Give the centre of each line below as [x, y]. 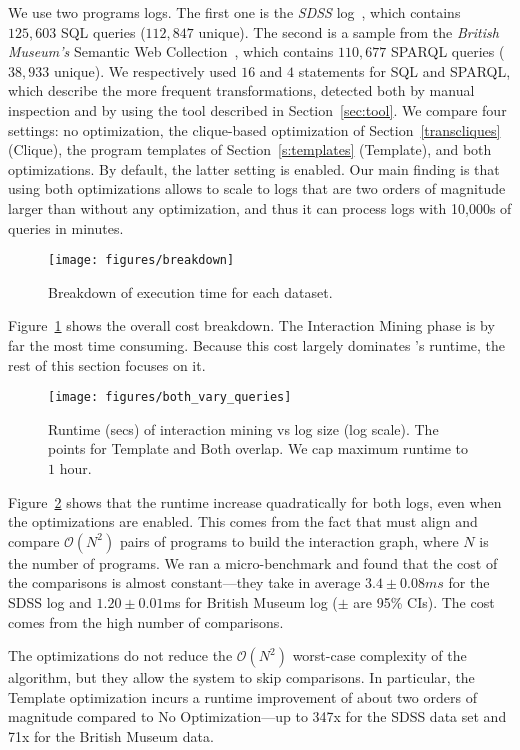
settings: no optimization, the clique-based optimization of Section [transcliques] [254, 129]
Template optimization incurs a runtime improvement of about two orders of [242, 696]
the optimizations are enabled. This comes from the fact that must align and [243, 521]
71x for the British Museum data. [111, 735]
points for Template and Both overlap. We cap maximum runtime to [258, 448]
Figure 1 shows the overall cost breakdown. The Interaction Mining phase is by [251, 325]
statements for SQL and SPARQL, [404, 70]
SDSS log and [50, 601]
